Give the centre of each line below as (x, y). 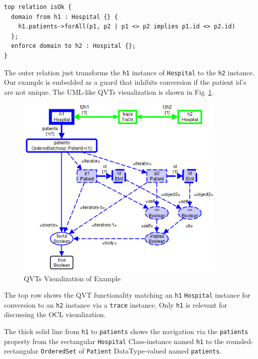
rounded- (240, 341)
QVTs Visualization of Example (72, 278)
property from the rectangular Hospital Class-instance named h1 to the (114, 341)
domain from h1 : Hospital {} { (65, 17)
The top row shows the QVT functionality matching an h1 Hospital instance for (127, 295)
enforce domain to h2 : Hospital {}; (73, 46)
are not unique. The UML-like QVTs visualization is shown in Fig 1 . (109, 91)
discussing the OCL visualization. (55, 314)
